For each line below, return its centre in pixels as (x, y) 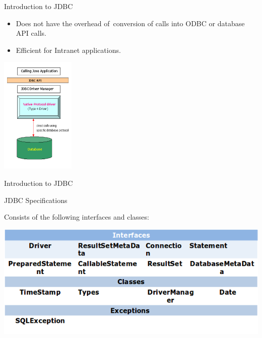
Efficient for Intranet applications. (68, 50)
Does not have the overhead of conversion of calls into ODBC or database (130, 23)
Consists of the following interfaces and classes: (77, 217)
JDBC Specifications (36, 200)
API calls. (31, 33)
